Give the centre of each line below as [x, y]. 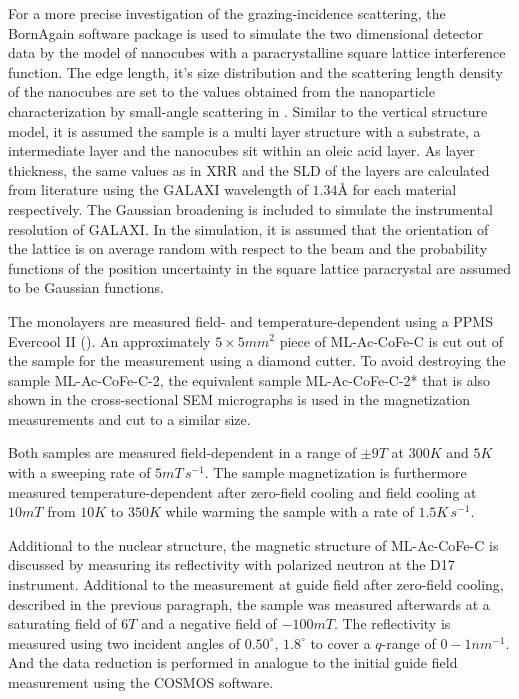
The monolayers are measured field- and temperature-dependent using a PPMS [250, 320]
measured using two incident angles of [124, 642]
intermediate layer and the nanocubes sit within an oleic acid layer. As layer [241, 150]
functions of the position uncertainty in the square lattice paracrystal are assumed [260, 267]
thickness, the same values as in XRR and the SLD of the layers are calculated [249, 169]
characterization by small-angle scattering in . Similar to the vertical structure [248, 110]
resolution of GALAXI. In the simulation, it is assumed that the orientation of [248, 228]
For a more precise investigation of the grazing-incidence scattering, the [227, 13]
